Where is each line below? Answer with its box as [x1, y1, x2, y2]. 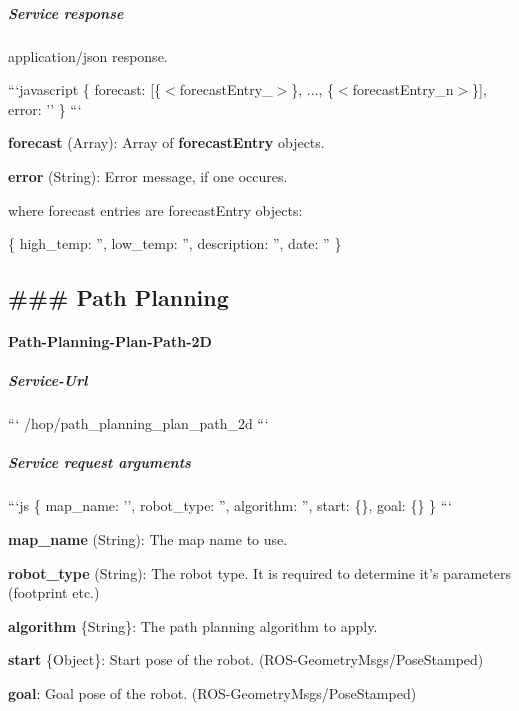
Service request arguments [8, 452, 191, 473]
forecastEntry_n [352, 79, 454, 100]
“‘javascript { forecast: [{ [8, 79, 162, 100]
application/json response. [8, 45, 168, 66]
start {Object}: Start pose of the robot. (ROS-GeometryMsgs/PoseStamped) [8, 649, 484, 670]
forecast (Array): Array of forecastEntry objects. [8, 132, 325, 153]
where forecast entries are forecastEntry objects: [8, 199, 303, 220]
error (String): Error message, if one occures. [8, 165, 288, 186]
